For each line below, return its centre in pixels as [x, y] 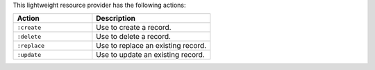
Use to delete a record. [134, 37]
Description [116, 19]
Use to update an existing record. [150, 55]
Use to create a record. [134, 28]
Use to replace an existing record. [151, 46]
